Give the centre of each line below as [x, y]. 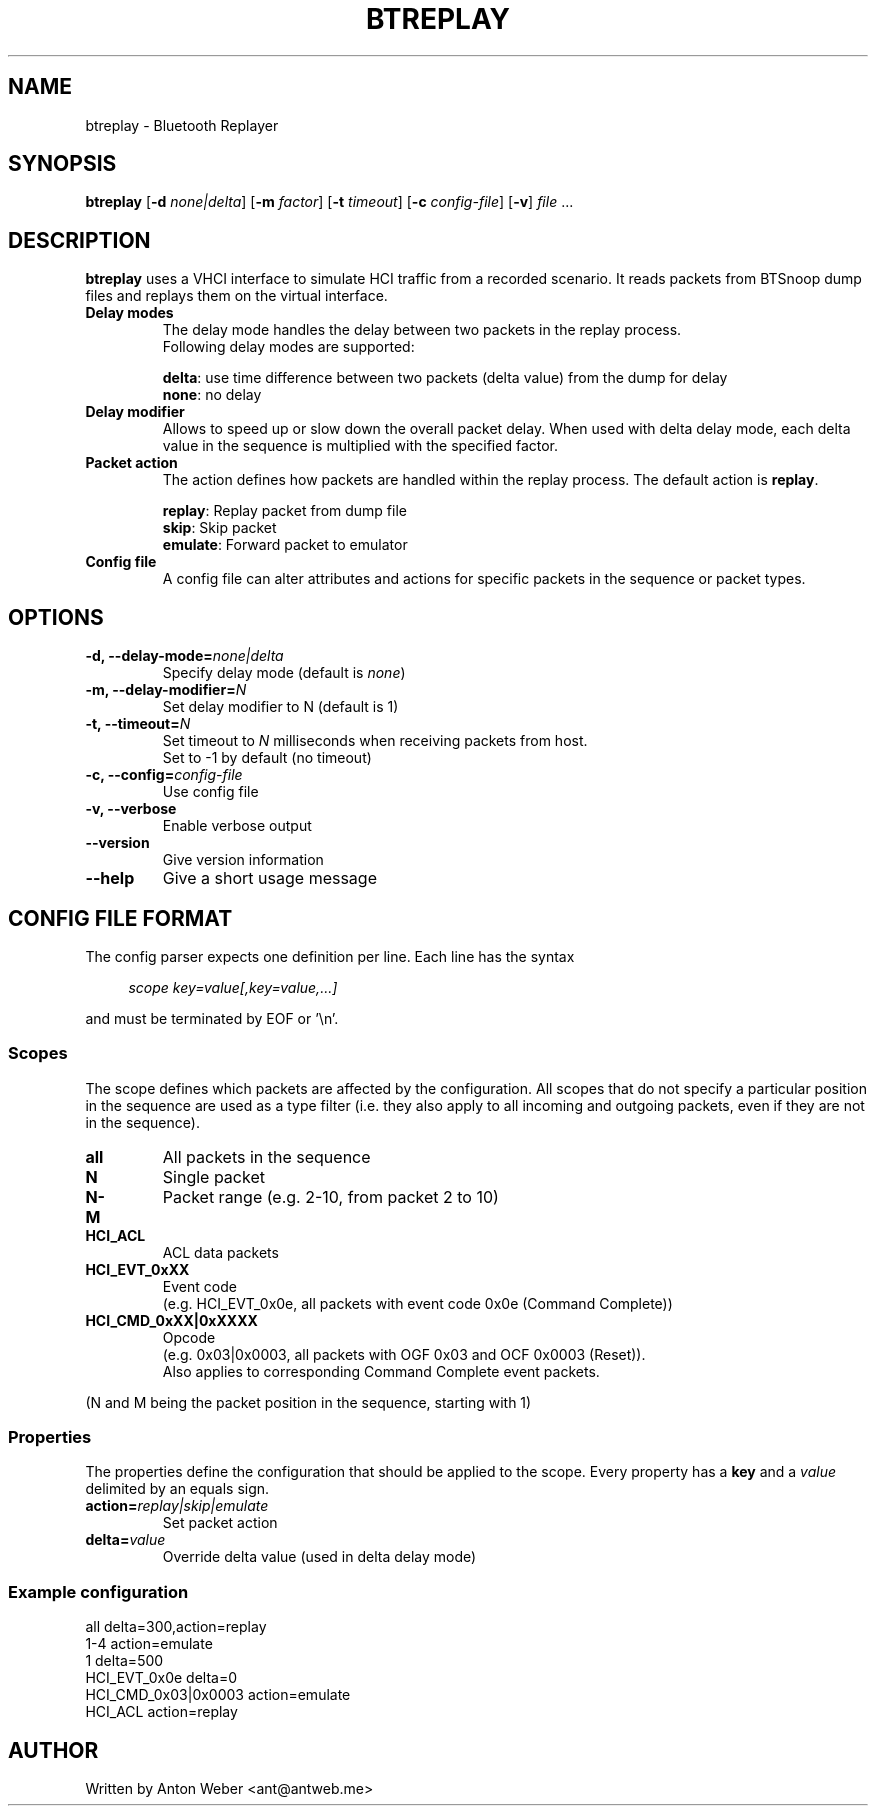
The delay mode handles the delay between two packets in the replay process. [422, 330]
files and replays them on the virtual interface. [236, 296]
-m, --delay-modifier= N [166, 690]
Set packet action [220, 1523]
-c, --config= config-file [164, 775]
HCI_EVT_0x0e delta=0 [161, 1678]
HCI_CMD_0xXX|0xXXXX [171, 1320]
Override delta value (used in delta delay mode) [319, 1557]
